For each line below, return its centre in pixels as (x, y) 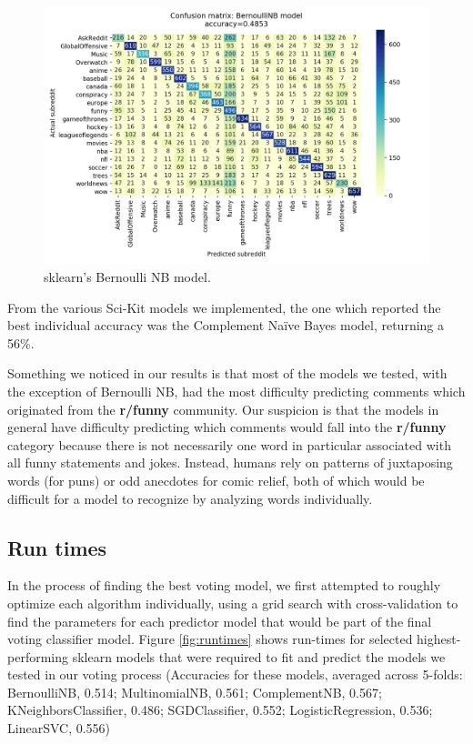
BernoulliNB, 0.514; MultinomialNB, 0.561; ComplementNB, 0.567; (195, 692)
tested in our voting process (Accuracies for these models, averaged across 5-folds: (235, 674)
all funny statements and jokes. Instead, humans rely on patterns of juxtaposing (230, 462)
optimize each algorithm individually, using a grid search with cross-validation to (233, 603)
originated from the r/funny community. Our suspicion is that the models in (223, 409)
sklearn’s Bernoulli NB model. (127, 276)
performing (38, 656)
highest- (439, 639)
